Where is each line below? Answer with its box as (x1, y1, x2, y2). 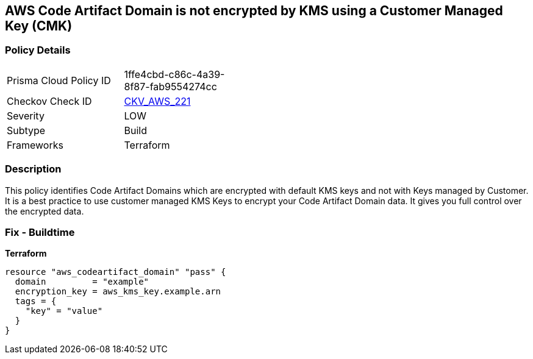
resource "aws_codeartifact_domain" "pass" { (5, 267, 226, 277)
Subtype (7, 124, 46, 137)
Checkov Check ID (7, 94, 92, 107)
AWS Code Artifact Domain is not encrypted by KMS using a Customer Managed (5, 3, 503, 18)
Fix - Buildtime (5, 226, 75, 238)
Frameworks (7, 138, 63, 151)
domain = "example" (15, 277, 149, 287)
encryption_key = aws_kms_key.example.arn (15, 286, 221, 297)
